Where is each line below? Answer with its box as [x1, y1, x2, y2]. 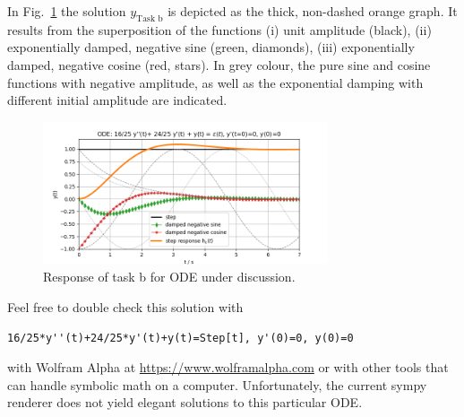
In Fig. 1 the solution [7, 2, 126, 20]
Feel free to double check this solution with [7, 297, 244, 316]
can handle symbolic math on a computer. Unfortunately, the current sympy [7, 375, 427, 394]
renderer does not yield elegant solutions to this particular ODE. [7, 393, 363, 412]
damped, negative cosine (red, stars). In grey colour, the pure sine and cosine [7, 55, 431, 74]
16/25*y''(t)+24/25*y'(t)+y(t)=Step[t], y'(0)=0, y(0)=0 [7, 331, 354, 344]
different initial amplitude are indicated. [7, 91, 228, 109]
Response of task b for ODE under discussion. [43, 267, 296, 286]
